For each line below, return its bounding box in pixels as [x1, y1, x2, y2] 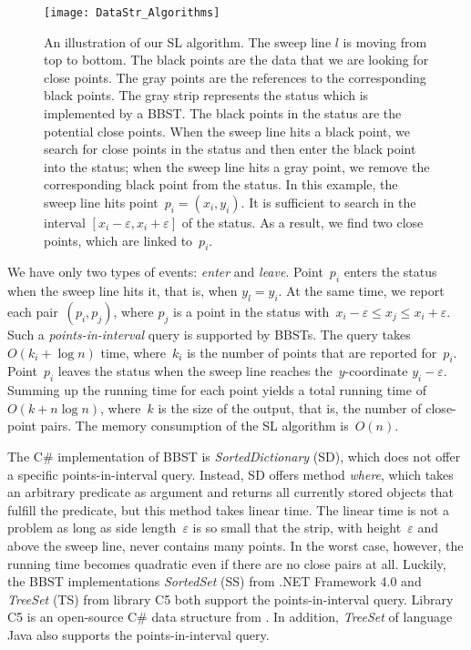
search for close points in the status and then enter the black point [44, 139, 416, 158]
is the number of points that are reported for [187, 342, 437, 361]
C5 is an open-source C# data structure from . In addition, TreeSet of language [7, 607, 453, 626]
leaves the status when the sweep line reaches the [57, 361, 333, 381]
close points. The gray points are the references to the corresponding [44, 67, 426, 86]
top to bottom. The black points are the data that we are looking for [44, 50, 429, 69]
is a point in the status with [173, 301, 330, 320]
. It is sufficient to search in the [241, 193, 416, 211]
